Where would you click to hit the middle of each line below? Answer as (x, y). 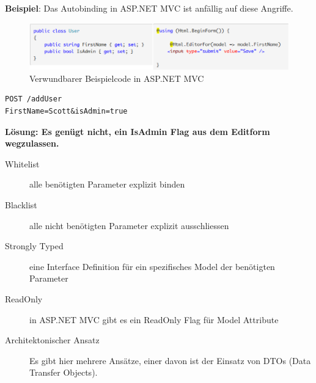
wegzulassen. (32, 143)
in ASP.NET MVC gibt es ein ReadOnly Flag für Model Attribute (154, 319)
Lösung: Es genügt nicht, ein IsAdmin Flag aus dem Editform (138, 131)
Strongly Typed (34, 246)
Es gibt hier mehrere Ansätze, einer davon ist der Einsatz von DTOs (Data (170, 360)
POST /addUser (34, 99)
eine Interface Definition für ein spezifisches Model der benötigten (152, 266)
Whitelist (22, 163)
